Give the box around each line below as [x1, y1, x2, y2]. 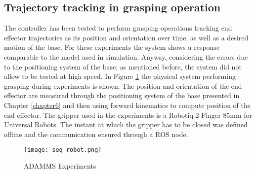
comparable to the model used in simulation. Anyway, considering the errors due [4, 51, 248, 62]
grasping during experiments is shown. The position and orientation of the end [4, 80, 242, 91]
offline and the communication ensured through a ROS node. [4, 129, 188, 139]
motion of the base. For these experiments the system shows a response [4, 42, 220, 52]
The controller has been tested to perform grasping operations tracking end [4, 23, 232, 33]
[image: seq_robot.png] [24, 146, 102, 154]
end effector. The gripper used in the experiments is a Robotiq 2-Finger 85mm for [4, 109, 253, 120]
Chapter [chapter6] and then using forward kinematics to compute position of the [4, 100, 251, 110]
